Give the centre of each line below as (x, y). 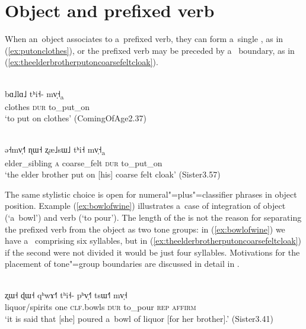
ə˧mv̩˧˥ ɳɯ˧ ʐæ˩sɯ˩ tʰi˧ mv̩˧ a (55, 150)
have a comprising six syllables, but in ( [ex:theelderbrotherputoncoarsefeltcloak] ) (153, 241)
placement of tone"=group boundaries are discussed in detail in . (122, 264)
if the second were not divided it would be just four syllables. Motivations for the (152, 252)
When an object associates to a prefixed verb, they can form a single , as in (144, 39)
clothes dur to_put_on (47, 106)
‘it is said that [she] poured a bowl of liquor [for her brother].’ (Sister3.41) (139, 318)
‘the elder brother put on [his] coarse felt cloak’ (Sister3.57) (113, 174)
